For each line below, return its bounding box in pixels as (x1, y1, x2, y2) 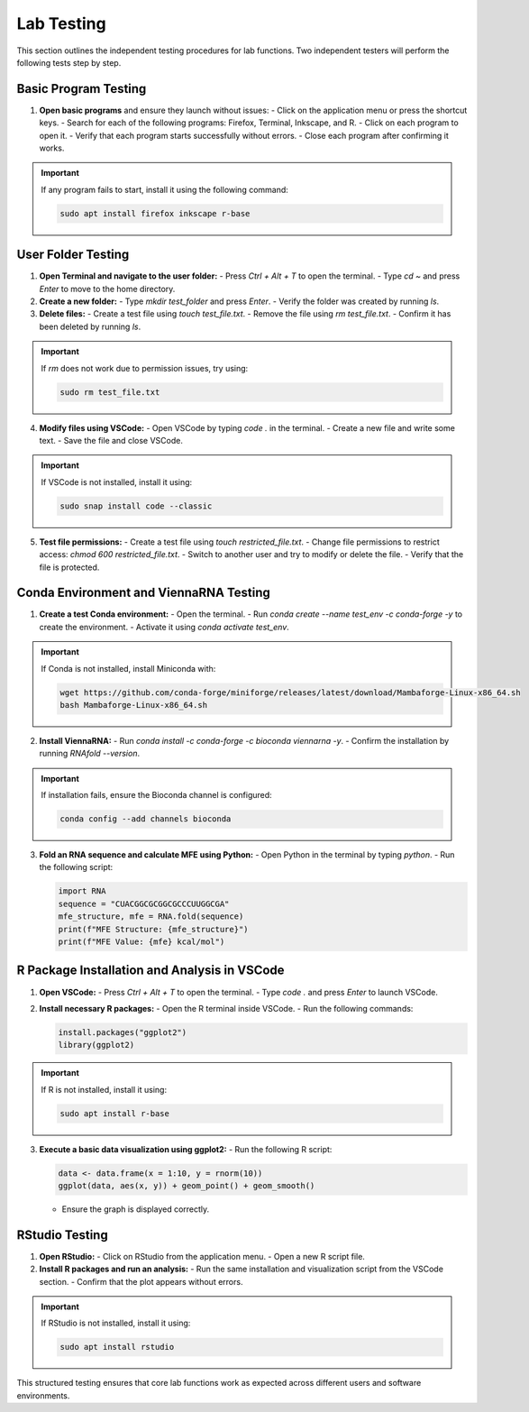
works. (39, 142, 65, 153)
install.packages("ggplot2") (58, 1027, 187, 1037)
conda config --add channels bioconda (59, 814, 232, 824)
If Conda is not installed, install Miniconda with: (41, 663, 216, 674)
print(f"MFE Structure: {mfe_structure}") (58, 924, 249, 934)
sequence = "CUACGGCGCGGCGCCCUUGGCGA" (58, 898, 230, 909)
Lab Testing (16, 14, 107, 33)
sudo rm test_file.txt (59, 387, 160, 397)
